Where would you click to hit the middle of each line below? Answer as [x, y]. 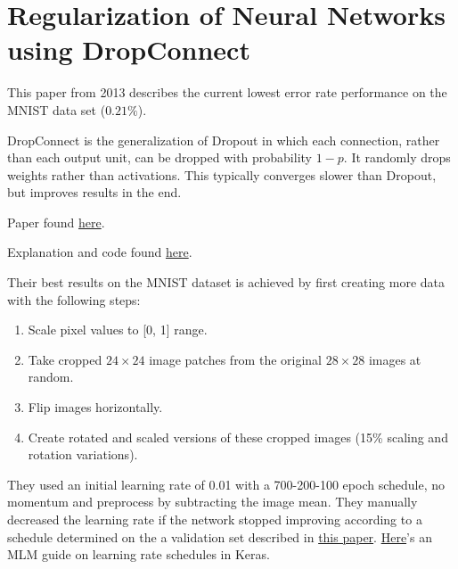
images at [395, 359]
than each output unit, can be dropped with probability [159, 157]
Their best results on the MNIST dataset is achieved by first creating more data [226, 282]
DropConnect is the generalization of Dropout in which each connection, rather [224, 140]
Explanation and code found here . [100, 252]
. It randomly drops [397, 157]
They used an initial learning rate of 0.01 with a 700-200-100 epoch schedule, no [226, 484]
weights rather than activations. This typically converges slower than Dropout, [222, 174]
